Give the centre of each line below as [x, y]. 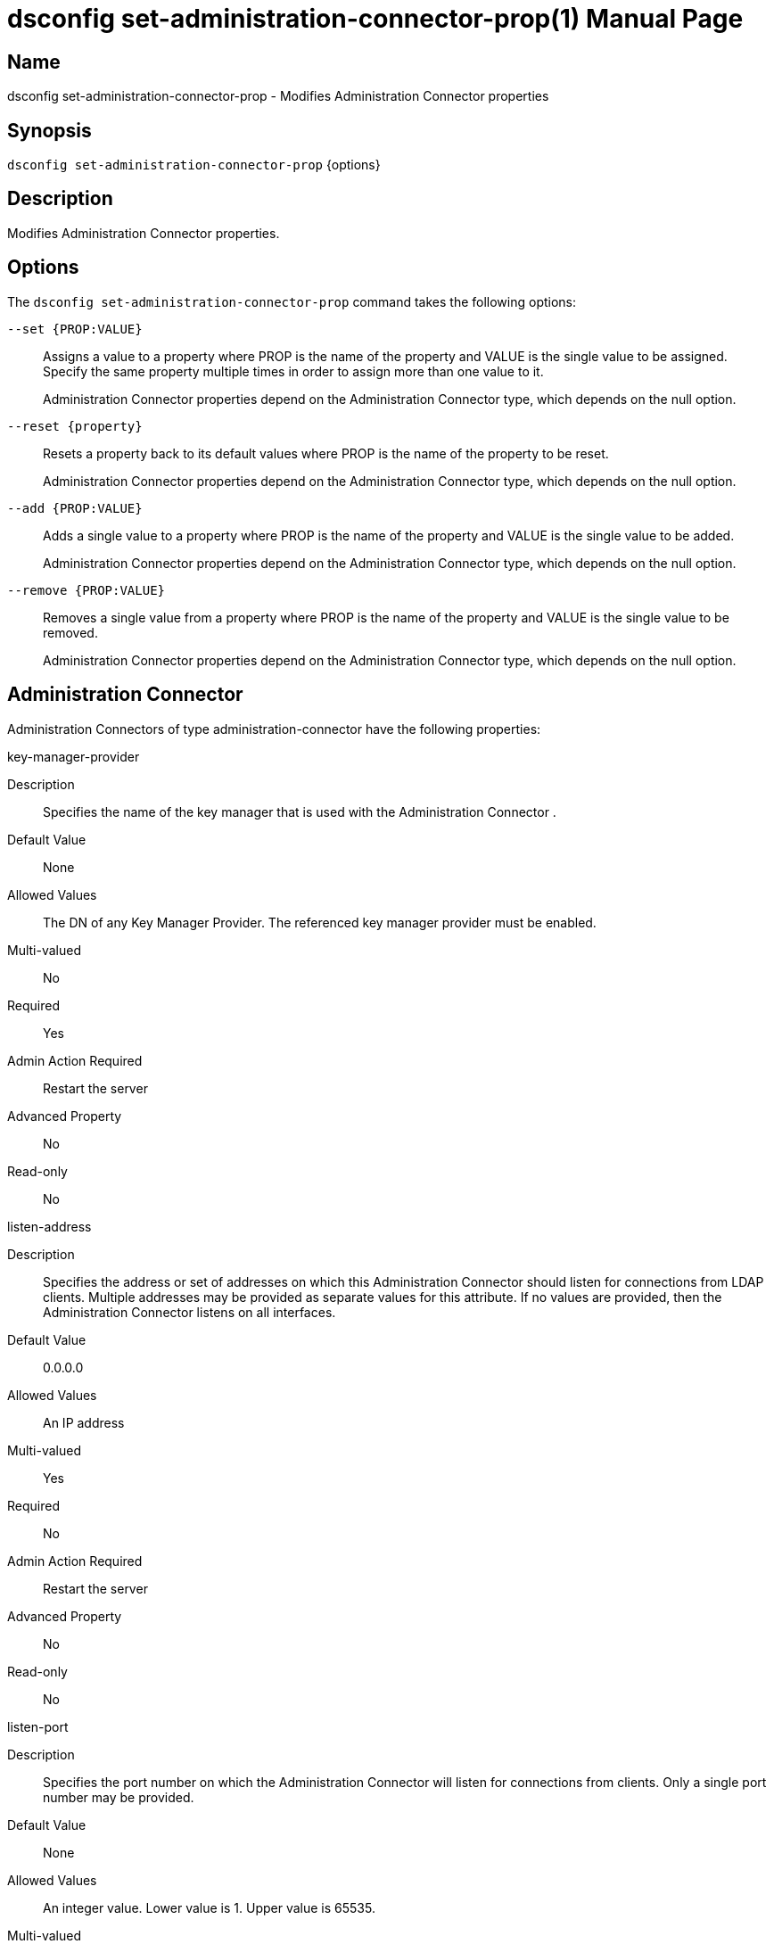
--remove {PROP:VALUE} [86, 590]
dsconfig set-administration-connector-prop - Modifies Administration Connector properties [278, 96]
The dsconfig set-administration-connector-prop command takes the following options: [292, 301]
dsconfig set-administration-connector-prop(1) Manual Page [375, 19]
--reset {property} [75, 426]
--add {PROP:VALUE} [75, 508]
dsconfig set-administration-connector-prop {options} [194, 165]
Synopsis [49, 130]
